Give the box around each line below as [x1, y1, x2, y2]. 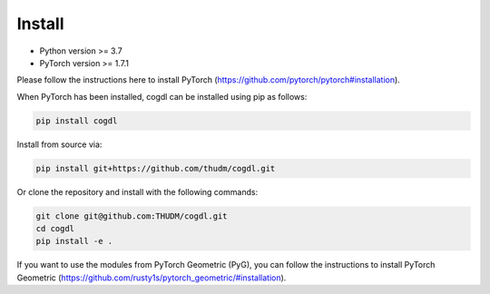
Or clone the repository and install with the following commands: [16, 186, 259, 197]
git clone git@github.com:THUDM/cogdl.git [35, 211, 228, 221]
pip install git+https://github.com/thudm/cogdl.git [35, 163, 276, 173]
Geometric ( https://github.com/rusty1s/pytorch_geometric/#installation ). [16, 272, 287, 283]
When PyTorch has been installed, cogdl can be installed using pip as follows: [16, 91, 308, 102]
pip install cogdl [35, 115, 118, 126]
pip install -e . [35, 236, 113, 247]
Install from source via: [16, 139, 103, 150]
